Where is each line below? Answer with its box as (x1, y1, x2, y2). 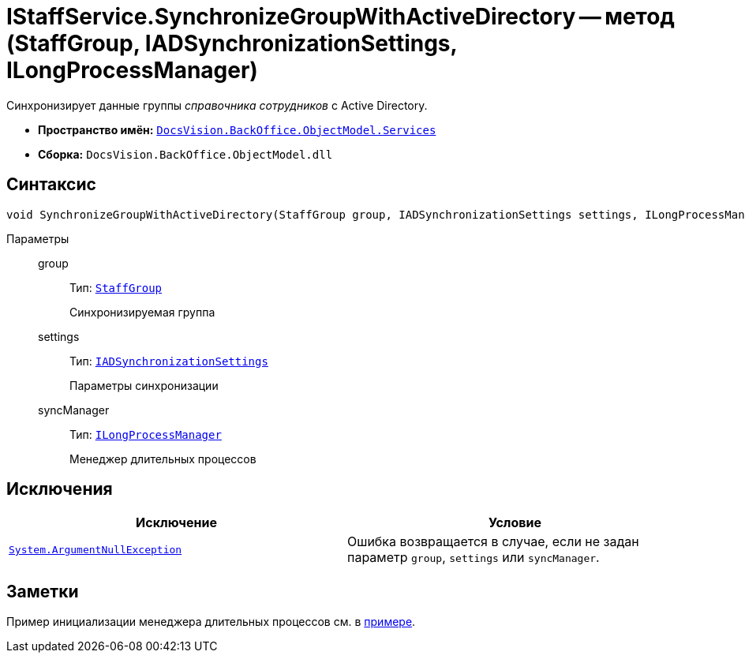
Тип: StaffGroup (69, 280, 163, 294)
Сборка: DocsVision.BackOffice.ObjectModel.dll (38, 147, 333, 161)
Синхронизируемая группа (69, 305, 215, 319)
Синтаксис (6, 174, 96, 195)
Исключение (136, 515, 217, 531)
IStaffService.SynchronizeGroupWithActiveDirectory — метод (6, 3, 675, 30)
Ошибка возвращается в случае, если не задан (347, 534, 639, 550)
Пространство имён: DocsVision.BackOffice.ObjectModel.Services (38, 122, 436, 137)
